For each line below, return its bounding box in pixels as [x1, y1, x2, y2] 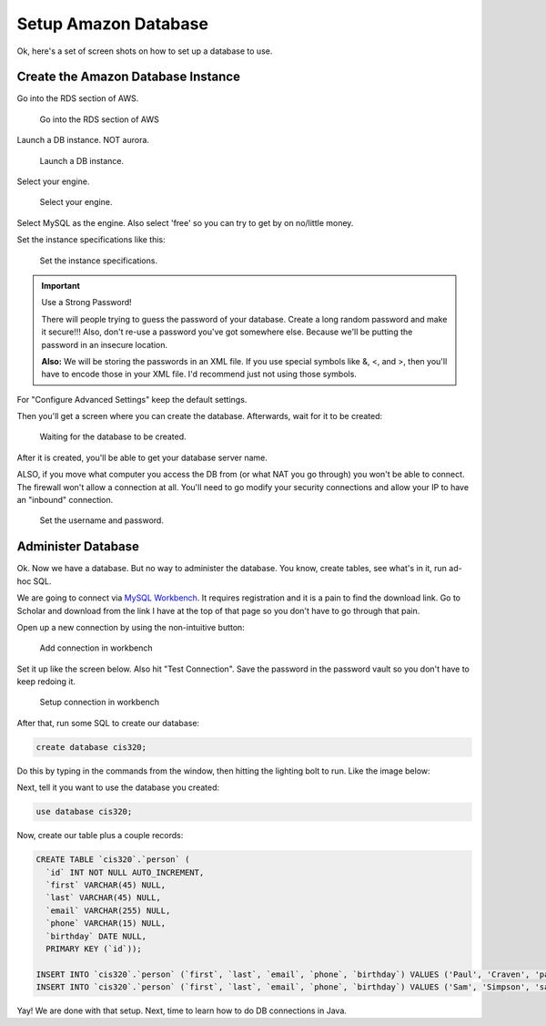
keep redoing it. [16, 676, 76, 687]
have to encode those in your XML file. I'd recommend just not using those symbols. [41, 369, 357, 380]
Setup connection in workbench [39, 697, 159, 708]
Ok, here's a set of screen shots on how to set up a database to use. [16, 46, 273, 56]
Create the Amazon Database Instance [16, 69, 241, 85]
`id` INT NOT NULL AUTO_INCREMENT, [45, 867, 205, 877]
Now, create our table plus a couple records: [16, 830, 184, 841]
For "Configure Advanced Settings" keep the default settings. [16, 394, 248, 405]
